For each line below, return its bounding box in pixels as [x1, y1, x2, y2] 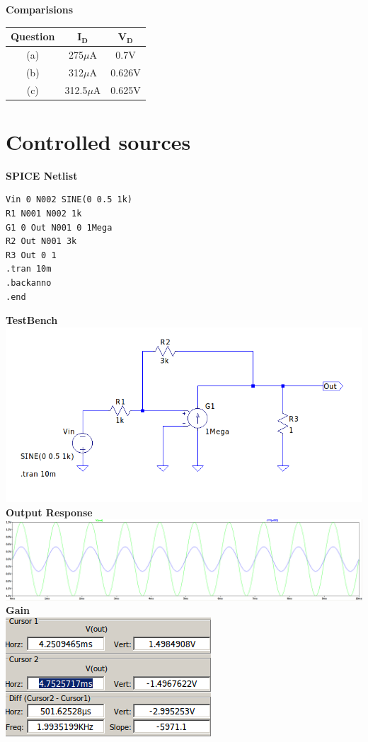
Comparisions [6, 2, 74, 16]
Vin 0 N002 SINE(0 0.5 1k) [6, 195, 132, 205]
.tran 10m [6, 264, 52, 274]
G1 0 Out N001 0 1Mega [6, 222, 113, 233]
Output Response [6, 504, 93, 519]
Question [11, 29, 55, 44]
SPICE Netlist [6, 168, 78, 182]
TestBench [6, 313, 58, 327]
